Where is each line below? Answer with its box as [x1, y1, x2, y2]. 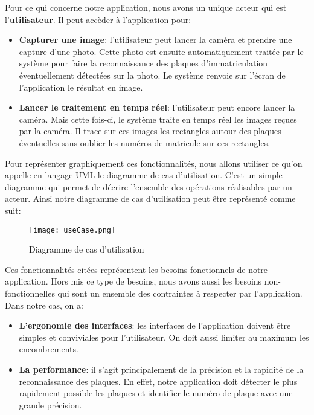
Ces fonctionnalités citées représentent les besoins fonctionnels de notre [5, 263, 268, 275]
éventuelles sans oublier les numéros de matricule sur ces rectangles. [19, 136, 271, 149]
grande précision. [19, 398, 82, 411]
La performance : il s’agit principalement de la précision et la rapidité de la [19, 362, 304, 375]
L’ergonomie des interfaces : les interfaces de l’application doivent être [19, 319, 291, 332]
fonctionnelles [5, 286, 55, 299]
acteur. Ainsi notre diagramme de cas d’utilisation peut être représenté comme [5, 192, 296, 205]
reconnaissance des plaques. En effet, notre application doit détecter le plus [19, 375, 298, 387]
